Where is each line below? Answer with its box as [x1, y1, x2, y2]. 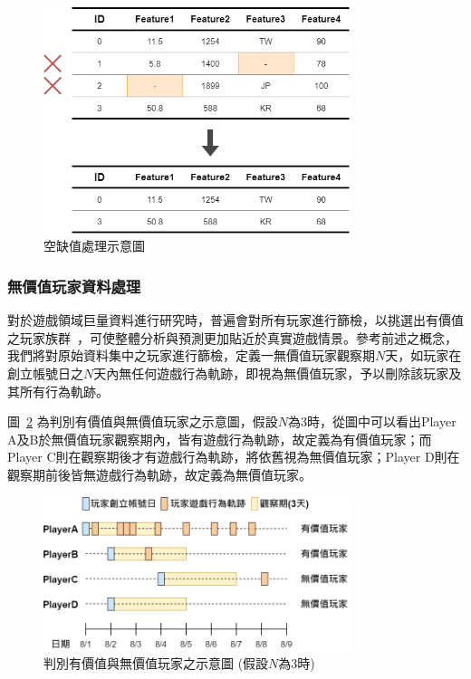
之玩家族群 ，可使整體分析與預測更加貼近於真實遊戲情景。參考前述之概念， [7, 328, 457, 347]
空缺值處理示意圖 [43, 236, 145, 255]
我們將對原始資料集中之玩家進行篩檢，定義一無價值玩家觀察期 [7, 346, 375, 365]
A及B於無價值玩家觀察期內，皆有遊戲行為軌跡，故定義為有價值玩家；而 [7, 429, 432, 448]
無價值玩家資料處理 [7, 274, 141, 297]
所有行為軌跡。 [19, 381, 109, 400]
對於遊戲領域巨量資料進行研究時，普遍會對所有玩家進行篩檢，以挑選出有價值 [7, 311, 464, 330]
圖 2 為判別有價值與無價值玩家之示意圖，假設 [7, 412, 278, 431]
